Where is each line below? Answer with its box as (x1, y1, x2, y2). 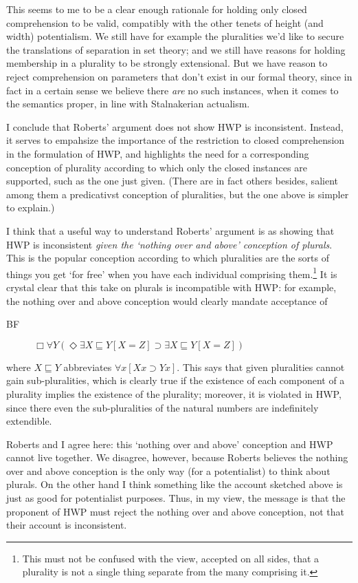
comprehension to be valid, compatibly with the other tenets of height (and (6, 15, 324, 30)
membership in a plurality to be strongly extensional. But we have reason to (6, 56, 328, 70)
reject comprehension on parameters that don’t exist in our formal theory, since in (6, 69, 353, 83)
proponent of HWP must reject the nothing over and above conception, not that (6, 504, 344, 518)
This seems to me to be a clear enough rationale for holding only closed (6, 2, 307, 16)
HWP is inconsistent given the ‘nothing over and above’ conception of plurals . (6, 237, 333, 251)
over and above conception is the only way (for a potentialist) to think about (6, 463, 331, 478)
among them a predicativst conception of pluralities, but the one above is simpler (6, 187, 349, 201)
